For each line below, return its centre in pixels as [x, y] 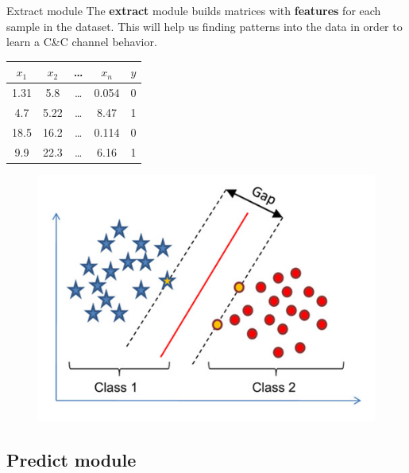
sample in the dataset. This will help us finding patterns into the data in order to [204, 26]
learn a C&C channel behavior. [82, 42]
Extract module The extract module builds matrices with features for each [194, 10]
